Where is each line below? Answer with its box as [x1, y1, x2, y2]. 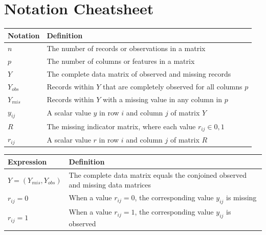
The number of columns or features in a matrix [47, 56, 195, 66]
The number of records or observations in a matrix [47, 43, 206, 54]
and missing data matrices [69, 179, 151, 190]
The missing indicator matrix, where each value [47, 121, 196, 131]
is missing [226, 192, 257, 203]
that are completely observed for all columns [103, 81, 242, 91]
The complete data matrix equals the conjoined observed [69, 169, 247, 180]
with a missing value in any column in [103, 93, 223, 104]
